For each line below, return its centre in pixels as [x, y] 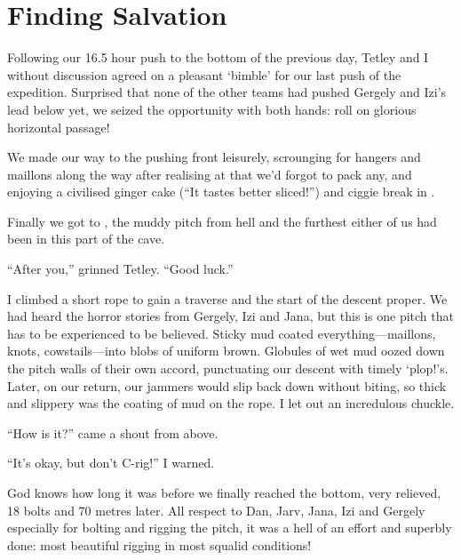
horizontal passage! [59, 127]
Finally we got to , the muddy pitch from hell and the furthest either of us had [222, 221]
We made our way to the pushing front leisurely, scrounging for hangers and [214, 157]
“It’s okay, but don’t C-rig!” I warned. [111, 463]
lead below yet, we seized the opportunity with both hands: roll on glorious [212, 109]
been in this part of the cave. [86, 239]
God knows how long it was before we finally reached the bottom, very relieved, [224, 492]
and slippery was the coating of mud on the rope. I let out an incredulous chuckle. [231, 403]
